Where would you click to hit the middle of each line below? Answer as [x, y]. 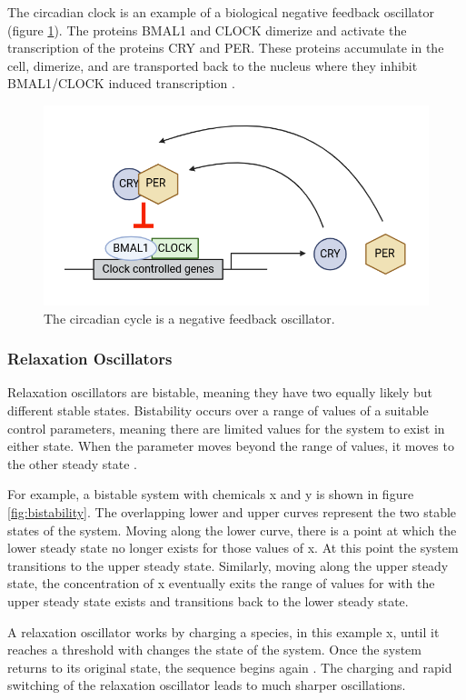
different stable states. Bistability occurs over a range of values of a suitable [218, 410]
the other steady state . [72, 463]
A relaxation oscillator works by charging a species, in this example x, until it [223, 631]
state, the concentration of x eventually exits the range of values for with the [221, 583]
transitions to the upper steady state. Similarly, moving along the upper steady [228, 565]
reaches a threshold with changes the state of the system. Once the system [214, 650]
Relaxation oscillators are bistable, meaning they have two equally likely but [220, 392]
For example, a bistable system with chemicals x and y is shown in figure [211, 494]
